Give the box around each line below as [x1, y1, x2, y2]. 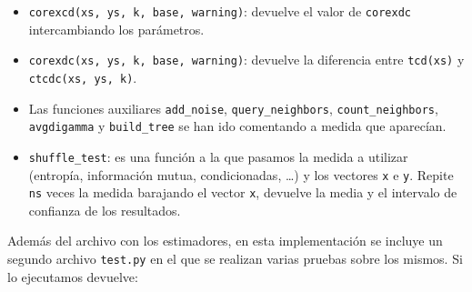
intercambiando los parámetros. [28, 19, 205, 38]
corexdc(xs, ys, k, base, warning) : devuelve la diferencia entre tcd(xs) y [28, 50, 465, 69]
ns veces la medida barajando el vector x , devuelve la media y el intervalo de [28, 183, 457, 202]
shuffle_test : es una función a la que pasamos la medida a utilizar [28, 146, 408, 166]
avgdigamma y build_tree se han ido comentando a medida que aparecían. [28, 116, 447, 136]
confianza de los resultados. [28, 200, 181, 219]
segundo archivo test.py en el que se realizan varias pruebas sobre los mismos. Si [7, 249, 463, 268]
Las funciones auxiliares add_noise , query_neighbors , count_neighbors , [28, 98, 438, 117]
